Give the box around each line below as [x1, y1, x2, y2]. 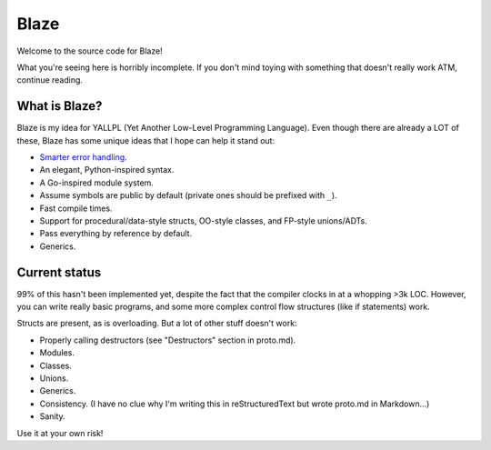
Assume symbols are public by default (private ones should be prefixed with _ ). [39, 190, 337, 201]
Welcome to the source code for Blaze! [16, 45, 163, 56]
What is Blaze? [16, 98, 103, 114]
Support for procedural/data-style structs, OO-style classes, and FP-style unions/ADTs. [39, 215, 368, 226]
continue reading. [16, 75, 84, 85]
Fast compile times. [39, 203, 113, 214]
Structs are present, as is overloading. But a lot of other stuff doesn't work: [16, 318, 297, 329]
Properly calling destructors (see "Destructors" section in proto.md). [39, 335, 296, 345]
